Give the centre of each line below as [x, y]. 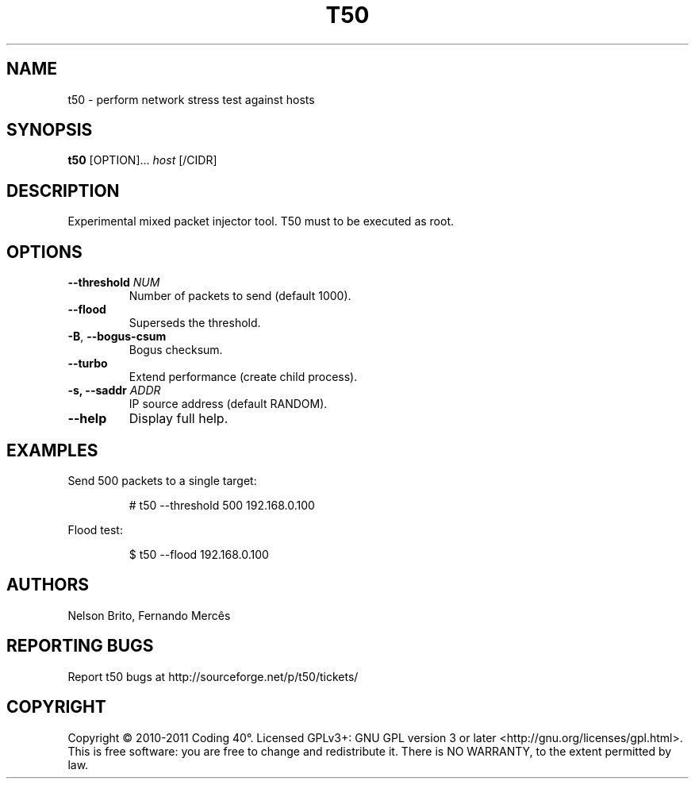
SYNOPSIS [50, 130]
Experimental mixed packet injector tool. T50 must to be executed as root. [261, 221]
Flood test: [95, 529]
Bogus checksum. [176, 350]
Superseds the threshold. [195, 323]
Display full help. [179, 419]
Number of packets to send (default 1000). [240, 296]
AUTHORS [48, 585]
